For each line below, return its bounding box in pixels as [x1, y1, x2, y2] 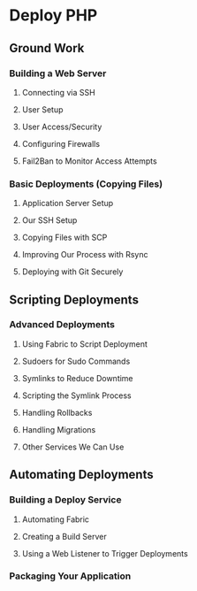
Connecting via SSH [21, 87, 95, 97]
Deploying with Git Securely [21, 266, 124, 277]
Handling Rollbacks [21, 407, 93, 418]
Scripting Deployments [9, 292, 140, 307]
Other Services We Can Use [21, 441, 125, 452]
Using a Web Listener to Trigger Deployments [21, 548, 188, 558]
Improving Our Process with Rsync [21, 249, 148, 260]
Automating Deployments [9, 467, 154, 482]
